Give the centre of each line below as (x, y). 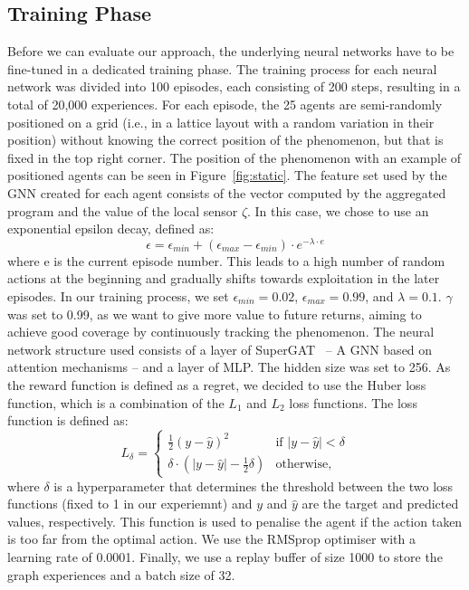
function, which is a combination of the (116, 402)
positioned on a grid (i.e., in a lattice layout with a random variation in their (221, 122)
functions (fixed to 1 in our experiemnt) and (130, 504)
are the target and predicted (380, 504)
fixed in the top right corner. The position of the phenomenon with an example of (234, 157)
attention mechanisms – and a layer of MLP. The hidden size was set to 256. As (229, 367)
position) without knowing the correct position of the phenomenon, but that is (225, 140)
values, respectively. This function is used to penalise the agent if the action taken (235, 521)
